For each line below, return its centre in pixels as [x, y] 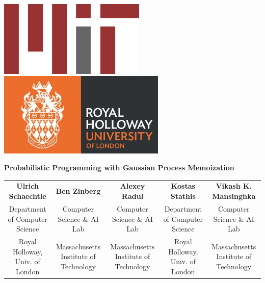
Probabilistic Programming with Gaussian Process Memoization [119, 168]
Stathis [183, 196]
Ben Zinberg [78, 191]
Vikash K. [234, 186]
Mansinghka [234, 196]
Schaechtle [28, 196]
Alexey [132, 186]
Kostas [183, 186]
